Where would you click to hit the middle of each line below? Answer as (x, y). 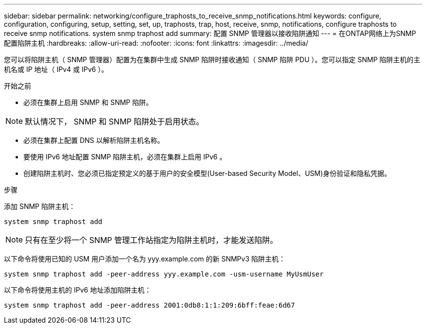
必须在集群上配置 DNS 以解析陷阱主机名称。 (94, 140)
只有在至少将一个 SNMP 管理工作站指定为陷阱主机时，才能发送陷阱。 (151, 240)
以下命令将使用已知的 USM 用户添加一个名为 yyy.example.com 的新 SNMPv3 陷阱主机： (145, 259)
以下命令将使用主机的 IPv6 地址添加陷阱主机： (78, 290)
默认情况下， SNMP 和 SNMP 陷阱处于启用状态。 (115, 121)
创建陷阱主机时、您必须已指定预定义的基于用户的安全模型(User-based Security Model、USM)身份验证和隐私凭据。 (207, 173)
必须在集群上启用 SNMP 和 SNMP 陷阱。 (88, 102)
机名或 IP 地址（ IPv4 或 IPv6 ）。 (56, 69)
